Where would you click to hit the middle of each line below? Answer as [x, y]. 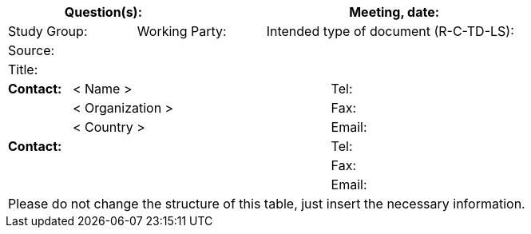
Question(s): [103, 12]
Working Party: [182, 31]
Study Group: [48, 31]
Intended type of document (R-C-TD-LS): [390, 31]
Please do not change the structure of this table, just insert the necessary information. [267, 204]
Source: [32, 50]
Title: [23, 69]
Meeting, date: [394, 12]
